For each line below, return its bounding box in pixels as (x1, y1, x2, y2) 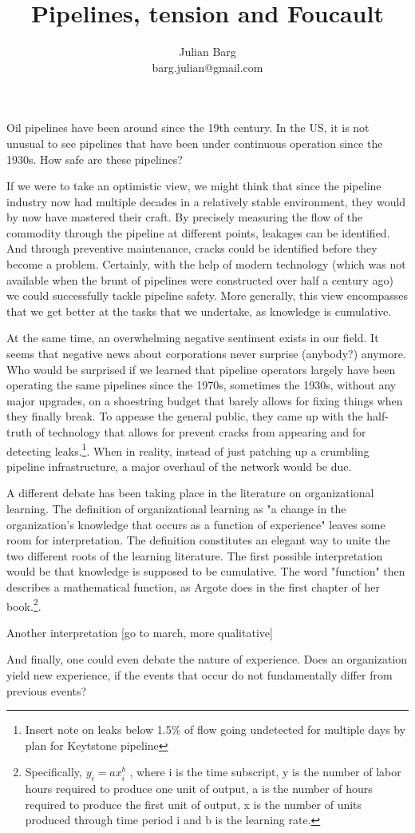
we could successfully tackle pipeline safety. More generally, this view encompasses (6, 287, 409, 304)
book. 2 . (6, 595, 41, 614)
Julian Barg (179, 43, 236, 60)
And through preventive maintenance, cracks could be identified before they (6, 240, 377, 257)
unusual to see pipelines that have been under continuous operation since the (6, 134, 383, 151)
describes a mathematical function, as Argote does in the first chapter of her (6, 579, 381, 595)
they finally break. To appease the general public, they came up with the (6, 408, 363, 424)
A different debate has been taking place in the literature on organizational (6, 484, 374, 501)
